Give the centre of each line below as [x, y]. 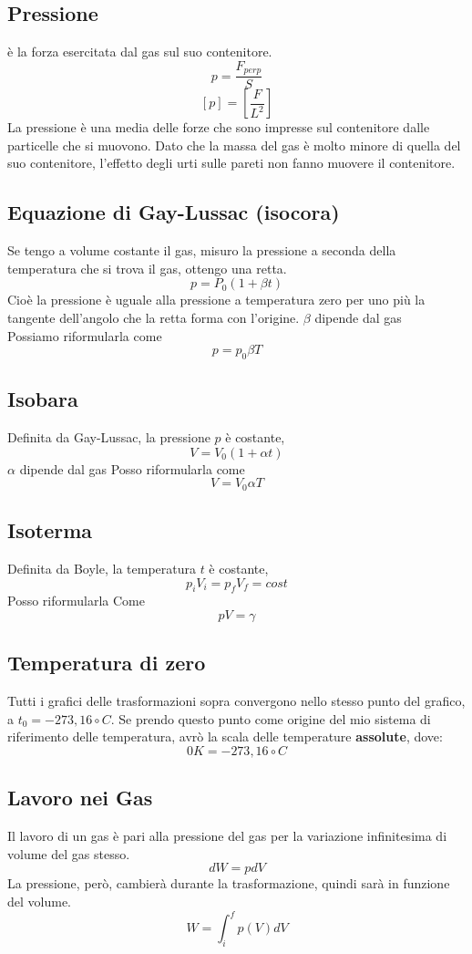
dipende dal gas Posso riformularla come [132, 468]
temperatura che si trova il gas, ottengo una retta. [147, 268]
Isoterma [50, 530]
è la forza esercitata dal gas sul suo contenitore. [140, 52]
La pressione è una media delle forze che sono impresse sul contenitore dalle [219, 127]
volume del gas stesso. [69, 853]
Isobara [43, 399]
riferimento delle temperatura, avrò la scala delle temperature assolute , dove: [225, 736]
